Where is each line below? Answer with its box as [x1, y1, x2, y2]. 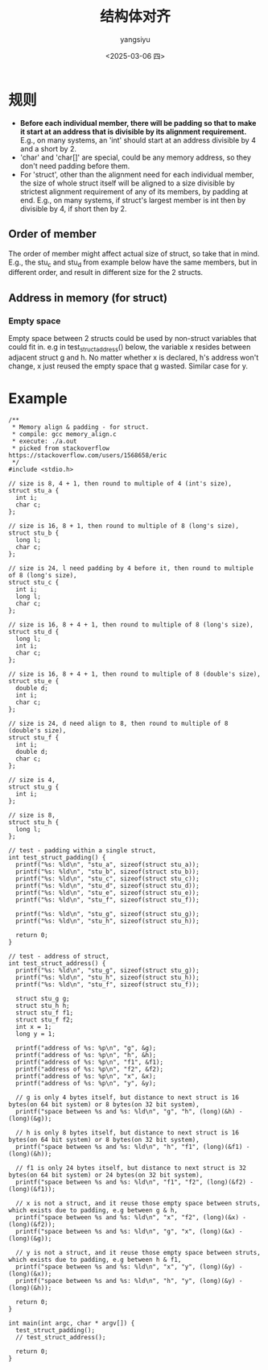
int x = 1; [15, 1022, 52, 1031]
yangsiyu [120, 34, 150, 44]
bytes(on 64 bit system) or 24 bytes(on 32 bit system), [8, 1171, 204, 1179]
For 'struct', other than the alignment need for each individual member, [19, 169, 255, 179]
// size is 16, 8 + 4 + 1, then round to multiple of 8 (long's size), [8, 620, 254, 629]
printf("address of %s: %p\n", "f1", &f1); [15, 1058, 163, 1066]
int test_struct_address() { [8, 959, 106, 968]
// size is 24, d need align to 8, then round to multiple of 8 [8, 719, 229, 727]
